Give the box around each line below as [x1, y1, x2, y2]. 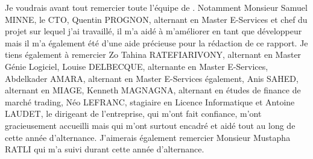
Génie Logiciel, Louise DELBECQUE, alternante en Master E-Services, [5, 60, 268, 72]
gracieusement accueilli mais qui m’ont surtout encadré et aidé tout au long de [5, 119, 296, 131]
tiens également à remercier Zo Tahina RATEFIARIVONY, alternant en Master [5, 48, 302, 61]
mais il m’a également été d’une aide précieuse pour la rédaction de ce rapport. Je [5, 36, 308, 49]
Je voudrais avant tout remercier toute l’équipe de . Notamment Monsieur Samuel [5, 1, 308, 13]
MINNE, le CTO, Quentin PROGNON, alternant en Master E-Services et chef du [5, 13, 308, 25]
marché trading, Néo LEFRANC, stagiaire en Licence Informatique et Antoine [5, 95, 295, 108]
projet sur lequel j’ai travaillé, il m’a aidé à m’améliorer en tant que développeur [5, 25, 302, 37]
